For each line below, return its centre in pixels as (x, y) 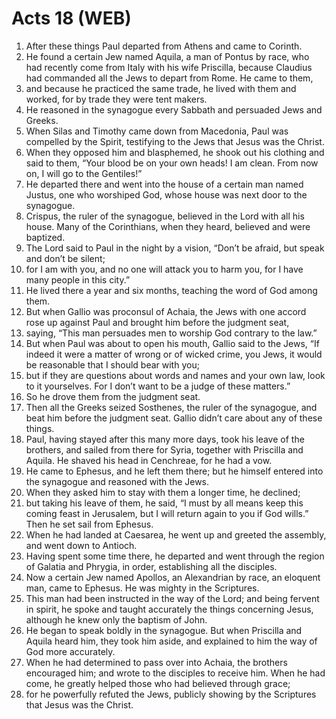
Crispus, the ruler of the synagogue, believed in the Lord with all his (165, 216)
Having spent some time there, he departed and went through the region (175, 556)
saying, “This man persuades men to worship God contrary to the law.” (171, 333)
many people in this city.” (78, 279)
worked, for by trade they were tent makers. (116, 99)
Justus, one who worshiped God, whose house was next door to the (166, 194)
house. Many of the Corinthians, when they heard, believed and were (168, 226)
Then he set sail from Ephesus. (89, 524)
